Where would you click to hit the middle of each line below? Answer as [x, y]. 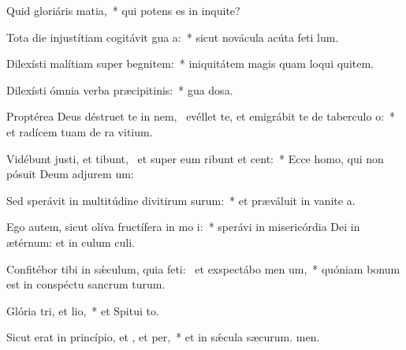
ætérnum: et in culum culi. [71, 242]
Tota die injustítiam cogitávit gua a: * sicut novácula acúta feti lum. [173, 37]
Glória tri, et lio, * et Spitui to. [83, 310]
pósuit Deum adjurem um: [70, 174]
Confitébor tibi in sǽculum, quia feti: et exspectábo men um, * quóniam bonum [203, 268]
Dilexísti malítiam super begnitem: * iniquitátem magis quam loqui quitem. [190, 63]
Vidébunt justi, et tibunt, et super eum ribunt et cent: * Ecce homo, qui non [195, 158]
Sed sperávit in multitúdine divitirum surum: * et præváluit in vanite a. [181, 200]
